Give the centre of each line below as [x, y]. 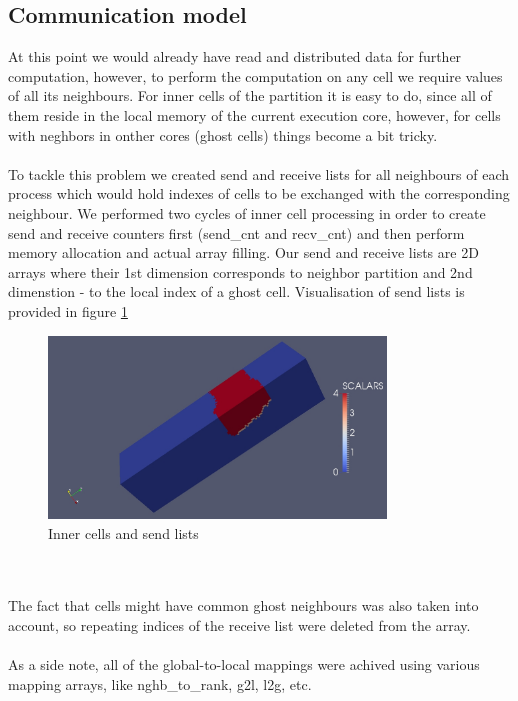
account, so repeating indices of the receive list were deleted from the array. [239, 624]
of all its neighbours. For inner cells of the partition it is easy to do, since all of [250, 95]
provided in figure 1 [68, 310]
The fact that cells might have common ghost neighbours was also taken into [243, 605]
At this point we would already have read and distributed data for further [235, 56]
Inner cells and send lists [123, 532]
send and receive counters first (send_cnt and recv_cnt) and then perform [236, 232]
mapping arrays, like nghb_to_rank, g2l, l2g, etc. [160, 683]
